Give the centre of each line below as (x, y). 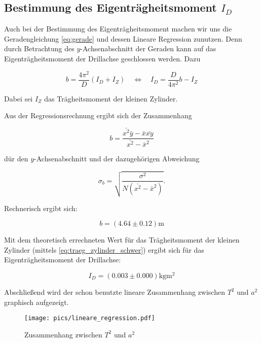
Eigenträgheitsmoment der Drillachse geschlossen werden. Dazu (102, 58)
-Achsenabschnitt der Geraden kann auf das (148, 48)
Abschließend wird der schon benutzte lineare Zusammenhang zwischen (115, 292)
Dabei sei (18, 98)
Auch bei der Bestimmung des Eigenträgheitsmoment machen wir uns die (118, 29)
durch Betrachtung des (39, 48)
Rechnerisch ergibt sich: (41, 208)
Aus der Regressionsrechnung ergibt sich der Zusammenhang (98, 115)
